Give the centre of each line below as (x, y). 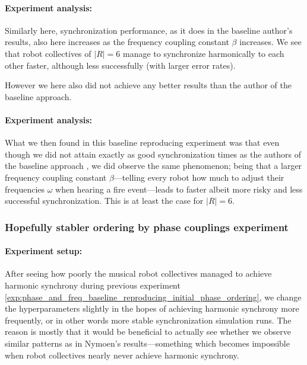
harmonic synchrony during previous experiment (93, 285)
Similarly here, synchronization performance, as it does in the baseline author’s (149, 30)
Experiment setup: (44, 251)
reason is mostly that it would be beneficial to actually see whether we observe (148, 332)
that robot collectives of (48, 53)
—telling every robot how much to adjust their (199, 177)
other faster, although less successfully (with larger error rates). (120, 65)
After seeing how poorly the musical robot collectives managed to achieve (138, 273)
